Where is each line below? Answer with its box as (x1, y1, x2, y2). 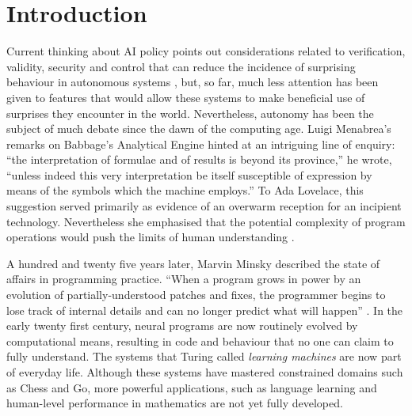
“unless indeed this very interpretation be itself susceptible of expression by (6, 166, 372, 183)
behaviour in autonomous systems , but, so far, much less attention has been (6, 74, 379, 90)
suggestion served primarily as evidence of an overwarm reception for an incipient (6, 198, 402, 214)
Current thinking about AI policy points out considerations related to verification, (6, 43, 406, 59)
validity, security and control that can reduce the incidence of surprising (6, 58, 356, 74)
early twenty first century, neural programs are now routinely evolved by (6, 317, 358, 334)
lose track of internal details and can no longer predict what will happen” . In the (6, 301, 403, 318)
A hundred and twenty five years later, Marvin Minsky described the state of (6, 255, 380, 271)
